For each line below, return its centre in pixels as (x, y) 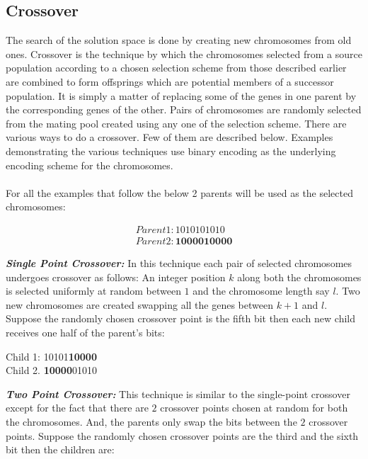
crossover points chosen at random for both (254, 408)
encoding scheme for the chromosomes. (90, 165)
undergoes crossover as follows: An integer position (116, 277)
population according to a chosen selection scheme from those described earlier (176, 68)
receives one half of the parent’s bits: (85, 332)
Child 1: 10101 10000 (51, 356)
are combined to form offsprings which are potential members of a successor (170, 81)
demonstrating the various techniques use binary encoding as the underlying (171, 151)
